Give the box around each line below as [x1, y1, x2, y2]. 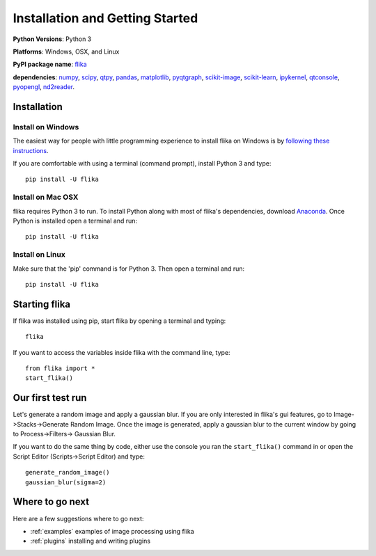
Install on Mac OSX [13, 192, 79, 202]
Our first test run [13, 392, 87, 404]
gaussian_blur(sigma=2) [25, 478, 107, 486]
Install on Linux [13, 250, 65, 260]
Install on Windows [13, 122, 79, 132]
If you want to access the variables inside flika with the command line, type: [13, 348, 230, 356]
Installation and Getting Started [13, 10, 198, 26]
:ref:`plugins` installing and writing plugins [30, 537, 151, 546]
